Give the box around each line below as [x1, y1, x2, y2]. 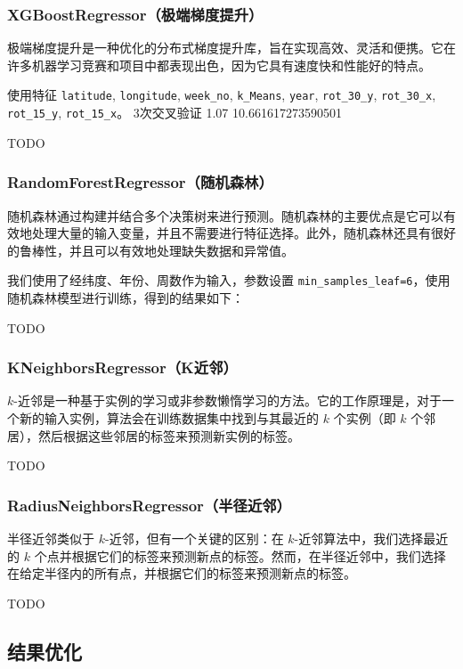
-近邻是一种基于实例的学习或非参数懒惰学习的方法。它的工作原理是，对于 [13, 391, 442, 410]
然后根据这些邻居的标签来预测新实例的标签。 [37, 426, 300, 445]
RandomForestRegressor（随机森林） [7, 171, 273, 193]
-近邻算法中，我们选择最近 [294, 528, 449, 547]
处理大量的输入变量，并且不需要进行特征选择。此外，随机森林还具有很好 [31, 224, 456, 242]
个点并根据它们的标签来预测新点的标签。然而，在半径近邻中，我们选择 [34, 546, 446, 565]
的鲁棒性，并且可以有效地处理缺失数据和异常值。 [7, 241, 294, 259]
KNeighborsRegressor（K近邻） [7, 356, 238, 379]
